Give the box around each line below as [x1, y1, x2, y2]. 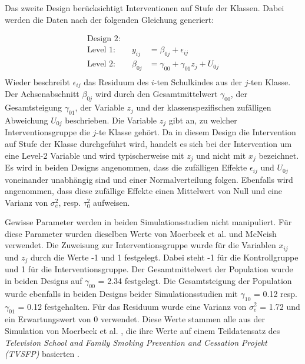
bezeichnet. [258, 149, 299, 161]
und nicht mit [196, 149, 246, 161]
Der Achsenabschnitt [5, 88, 79, 100]
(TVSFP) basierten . [5, 348, 79, 360]
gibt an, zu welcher [168, 113, 237, 126]
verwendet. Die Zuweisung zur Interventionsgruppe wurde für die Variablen [5, 239, 276, 251]
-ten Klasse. [248, 75, 291, 88]
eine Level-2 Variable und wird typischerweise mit [5, 149, 184, 161]
